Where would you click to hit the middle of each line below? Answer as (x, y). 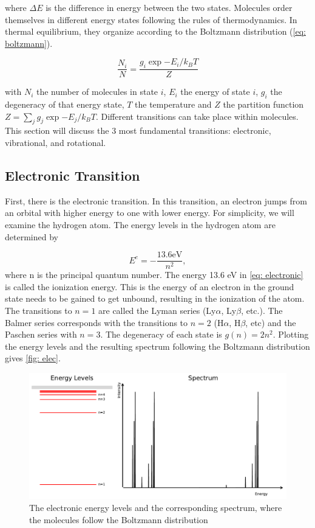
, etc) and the (271, 322)
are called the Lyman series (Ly (157, 310)
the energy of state (215, 92)
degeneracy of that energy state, (65, 104)
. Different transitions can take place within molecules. (197, 116)
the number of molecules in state (97, 92)
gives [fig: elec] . (33, 358)
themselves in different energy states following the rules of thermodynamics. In (151, 19)
